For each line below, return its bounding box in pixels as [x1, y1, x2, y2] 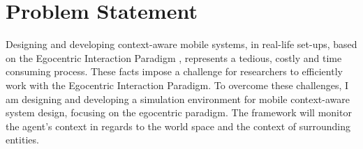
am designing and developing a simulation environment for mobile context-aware [6, 91, 350, 106]
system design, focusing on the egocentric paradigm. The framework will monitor [6, 105, 352, 120]
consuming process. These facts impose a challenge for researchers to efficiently [6, 64, 343, 79]
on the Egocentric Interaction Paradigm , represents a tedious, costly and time [6, 50, 342, 65]
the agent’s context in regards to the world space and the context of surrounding [6, 118, 351, 133]
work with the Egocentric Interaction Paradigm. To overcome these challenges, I [6, 77, 349, 92]
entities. [6, 132, 39, 147]
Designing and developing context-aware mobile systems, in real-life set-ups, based [6, 37, 357, 52]
